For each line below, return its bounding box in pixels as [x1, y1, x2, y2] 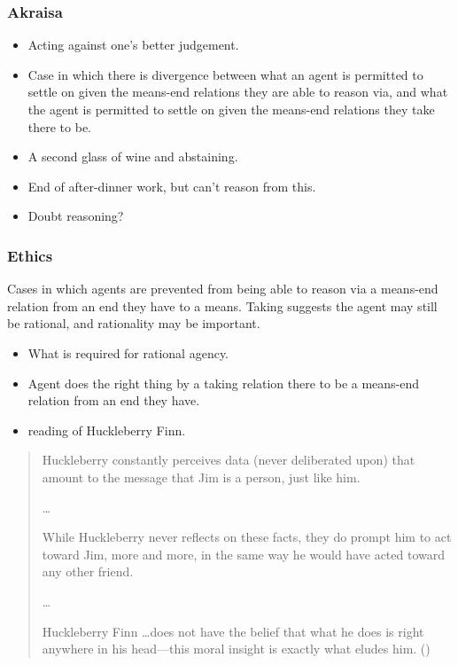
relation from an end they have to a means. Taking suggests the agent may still [7, 296, 438, 315]
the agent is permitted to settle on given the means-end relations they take [27, 100, 435, 118]
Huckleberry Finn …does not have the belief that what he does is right [42, 622, 424, 640]
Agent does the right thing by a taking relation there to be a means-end [27, 373, 420, 392]
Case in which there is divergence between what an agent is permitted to [27, 65, 423, 83]
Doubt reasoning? [27, 207, 124, 225]
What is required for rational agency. [27, 343, 229, 362]
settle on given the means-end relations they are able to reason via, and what [27, 82, 448, 101]
